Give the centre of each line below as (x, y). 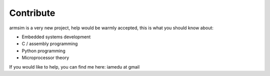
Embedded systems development (56, 37)
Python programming (43, 51)
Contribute (32, 13)
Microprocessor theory (45, 58)
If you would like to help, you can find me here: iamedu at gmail (74, 67)
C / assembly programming (50, 44)
